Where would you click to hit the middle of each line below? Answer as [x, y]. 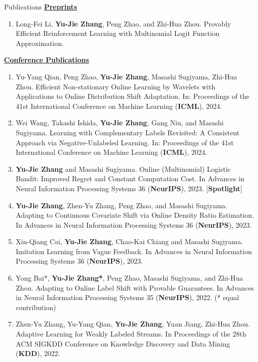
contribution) [36, 307]
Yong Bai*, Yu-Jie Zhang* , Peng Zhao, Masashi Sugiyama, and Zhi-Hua [129, 278]
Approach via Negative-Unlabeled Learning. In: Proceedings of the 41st [125, 142]
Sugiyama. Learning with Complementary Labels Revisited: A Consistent [128, 132]
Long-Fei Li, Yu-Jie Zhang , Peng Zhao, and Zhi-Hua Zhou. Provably [123, 23]
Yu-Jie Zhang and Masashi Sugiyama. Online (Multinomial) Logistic [123, 169]
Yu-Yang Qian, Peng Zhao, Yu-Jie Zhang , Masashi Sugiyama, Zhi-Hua [127, 76]
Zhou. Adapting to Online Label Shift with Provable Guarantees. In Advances [135, 287]
